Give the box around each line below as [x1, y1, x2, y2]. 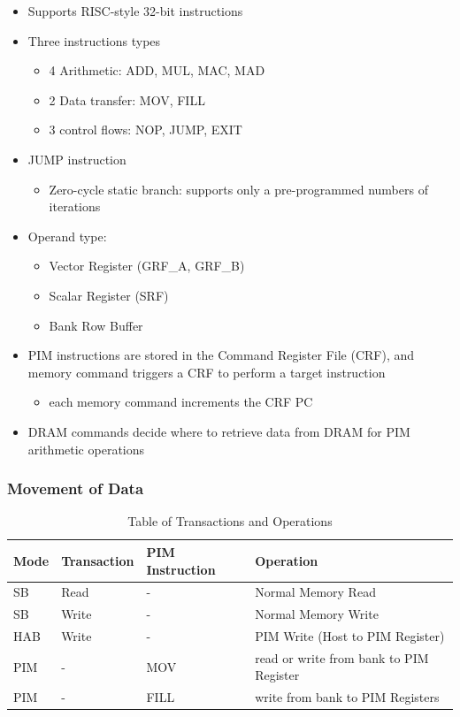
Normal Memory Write [255, 605, 379, 623]
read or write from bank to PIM [255, 648, 429, 667]
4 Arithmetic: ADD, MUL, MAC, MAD [49, 61, 265, 80]
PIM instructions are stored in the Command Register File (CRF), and [27, 346, 415, 364]
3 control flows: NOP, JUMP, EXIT [49, 120, 242, 139]
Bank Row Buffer [49, 316, 143, 334]
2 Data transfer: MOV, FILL [49, 90, 205, 109]
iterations [49, 197, 101, 216]
